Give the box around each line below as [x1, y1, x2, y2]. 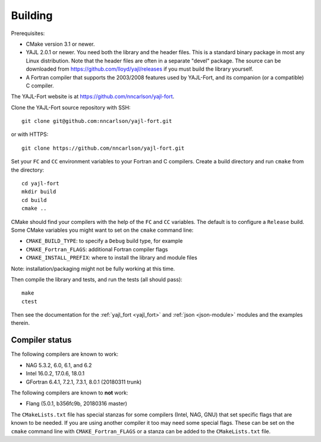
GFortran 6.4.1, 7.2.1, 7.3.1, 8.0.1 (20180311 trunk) [26, 378, 142, 386]
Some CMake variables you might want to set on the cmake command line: [11, 226, 194, 233]
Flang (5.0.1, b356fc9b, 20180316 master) [26, 400, 128, 407]
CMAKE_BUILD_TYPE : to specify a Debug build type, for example [26, 238, 183, 245]
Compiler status [11, 335, 72, 345]
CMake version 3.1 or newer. [26, 40, 95, 48]
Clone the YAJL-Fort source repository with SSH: [11, 104, 131, 111]
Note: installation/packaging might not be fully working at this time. [11, 265, 175, 272]
